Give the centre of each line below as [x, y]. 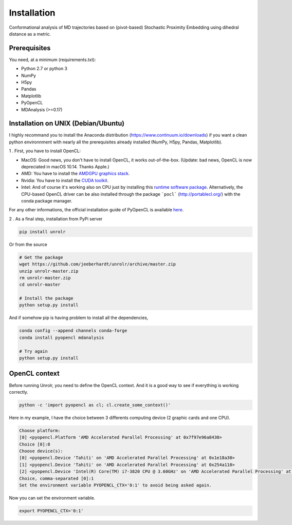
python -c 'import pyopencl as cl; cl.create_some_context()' [95, 405]
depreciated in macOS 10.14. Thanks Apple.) [65, 167]
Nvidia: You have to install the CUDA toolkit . [65, 180]
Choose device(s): [41, 451]
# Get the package [41, 257]
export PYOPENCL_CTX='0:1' [51, 511]
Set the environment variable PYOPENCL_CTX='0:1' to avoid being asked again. [115, 485]
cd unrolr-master [40, 285]
